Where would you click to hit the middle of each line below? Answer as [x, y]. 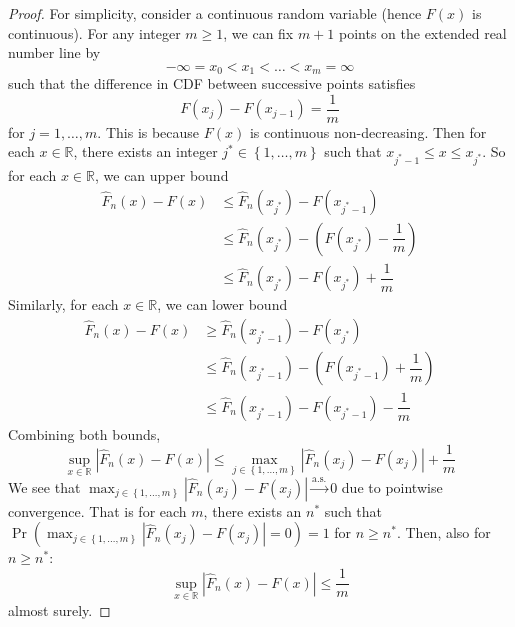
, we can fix [258, 32]
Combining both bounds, [84, 433]
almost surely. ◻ [59, 609]
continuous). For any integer [94, 32]
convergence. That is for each [97, 510]
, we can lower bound [222, 304]
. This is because [148, 131]
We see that [44, 486]
